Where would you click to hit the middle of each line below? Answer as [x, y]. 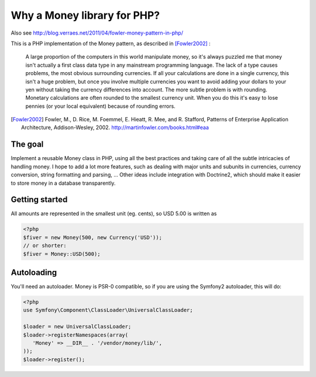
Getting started [39, 200]
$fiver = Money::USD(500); [62, 254]
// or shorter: [45, 246]
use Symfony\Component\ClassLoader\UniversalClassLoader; [108, 310]
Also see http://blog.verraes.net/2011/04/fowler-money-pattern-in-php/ [97, 33]
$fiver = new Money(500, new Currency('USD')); [92, 237]
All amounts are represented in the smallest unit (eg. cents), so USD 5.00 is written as [114, 213]
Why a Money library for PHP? [85, 15]
